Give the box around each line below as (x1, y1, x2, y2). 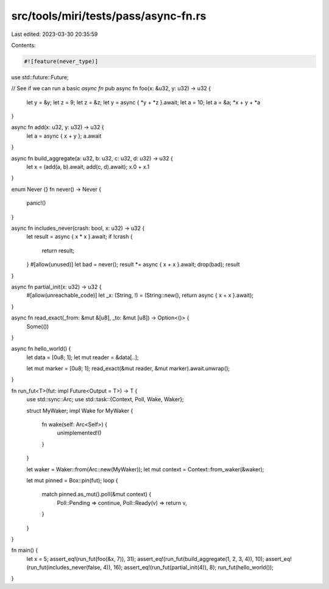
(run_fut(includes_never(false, (26, 564, 102, 571)
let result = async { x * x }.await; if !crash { (26, 233, 133, 240)
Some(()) (26, 323, 49, 330)
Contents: (11, 41, 36, 49)
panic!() (26, 199, 46, 207)
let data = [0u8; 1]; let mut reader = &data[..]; (26, 354, 140, 361)
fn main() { (11, 546, 38, 554)
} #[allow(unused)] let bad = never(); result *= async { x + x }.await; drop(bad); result (26, 261, 240, 268)
